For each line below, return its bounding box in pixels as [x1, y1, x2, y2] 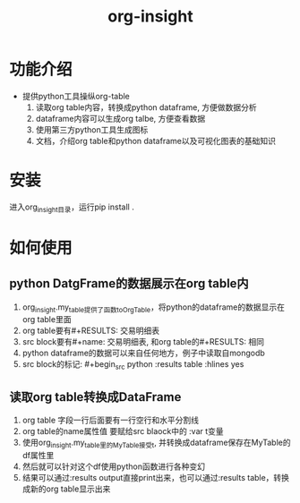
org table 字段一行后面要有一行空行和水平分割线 [21, 414, 200, 426]
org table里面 [21, 314, 72, 325]
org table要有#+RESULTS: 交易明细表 [21, 325, 159, 337]
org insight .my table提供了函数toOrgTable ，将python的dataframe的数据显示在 [21, 302, 285, 314]
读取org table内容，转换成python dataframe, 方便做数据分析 [35, 101, 257, 113]
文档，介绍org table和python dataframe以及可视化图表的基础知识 [35, 135, 276, 146]
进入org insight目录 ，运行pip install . [9, 201, 134, 214]
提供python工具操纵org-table [21, 90, 130, 101]
